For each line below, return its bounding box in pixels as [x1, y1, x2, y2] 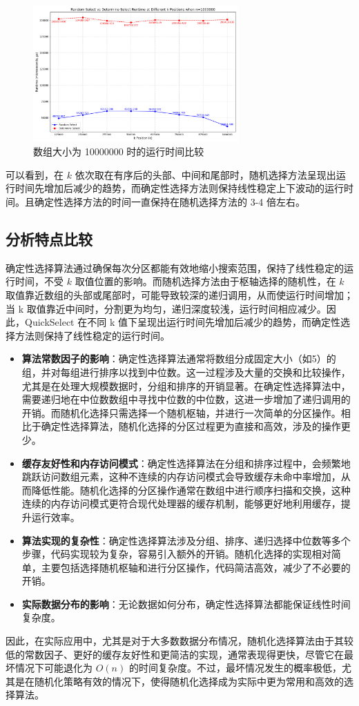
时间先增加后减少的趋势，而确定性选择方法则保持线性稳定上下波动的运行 [14, 181, 344, 195]
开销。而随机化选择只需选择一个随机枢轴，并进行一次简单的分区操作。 [21, 405, 341, 420]
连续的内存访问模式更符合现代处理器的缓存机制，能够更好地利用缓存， [21, 496, 341, 511]
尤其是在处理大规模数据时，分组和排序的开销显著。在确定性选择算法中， [21, 378, 351, 393]
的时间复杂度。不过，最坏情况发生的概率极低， [128, 660, 342, 675]
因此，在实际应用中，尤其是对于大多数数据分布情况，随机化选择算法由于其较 [6, 634, 353, 648]
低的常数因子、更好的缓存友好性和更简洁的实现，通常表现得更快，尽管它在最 [6, 647, 353, 661]
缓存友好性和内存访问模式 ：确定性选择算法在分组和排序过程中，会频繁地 [21, 455, 351, 470]
